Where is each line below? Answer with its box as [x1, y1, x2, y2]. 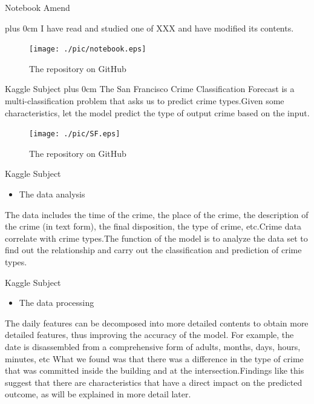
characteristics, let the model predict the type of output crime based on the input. [5, 106, 310, 119]
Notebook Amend [5, 1, 70, 13]
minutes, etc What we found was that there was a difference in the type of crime [5, 352, 304, 365]
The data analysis [19, 188, 85, 200]
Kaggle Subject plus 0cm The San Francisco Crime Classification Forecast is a [5, 82, 295, 95]
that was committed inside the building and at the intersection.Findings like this [5, 364, 304, 377]
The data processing [19, 296, 94, 309]
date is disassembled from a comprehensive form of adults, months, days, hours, [5, 340, 301, 353]
